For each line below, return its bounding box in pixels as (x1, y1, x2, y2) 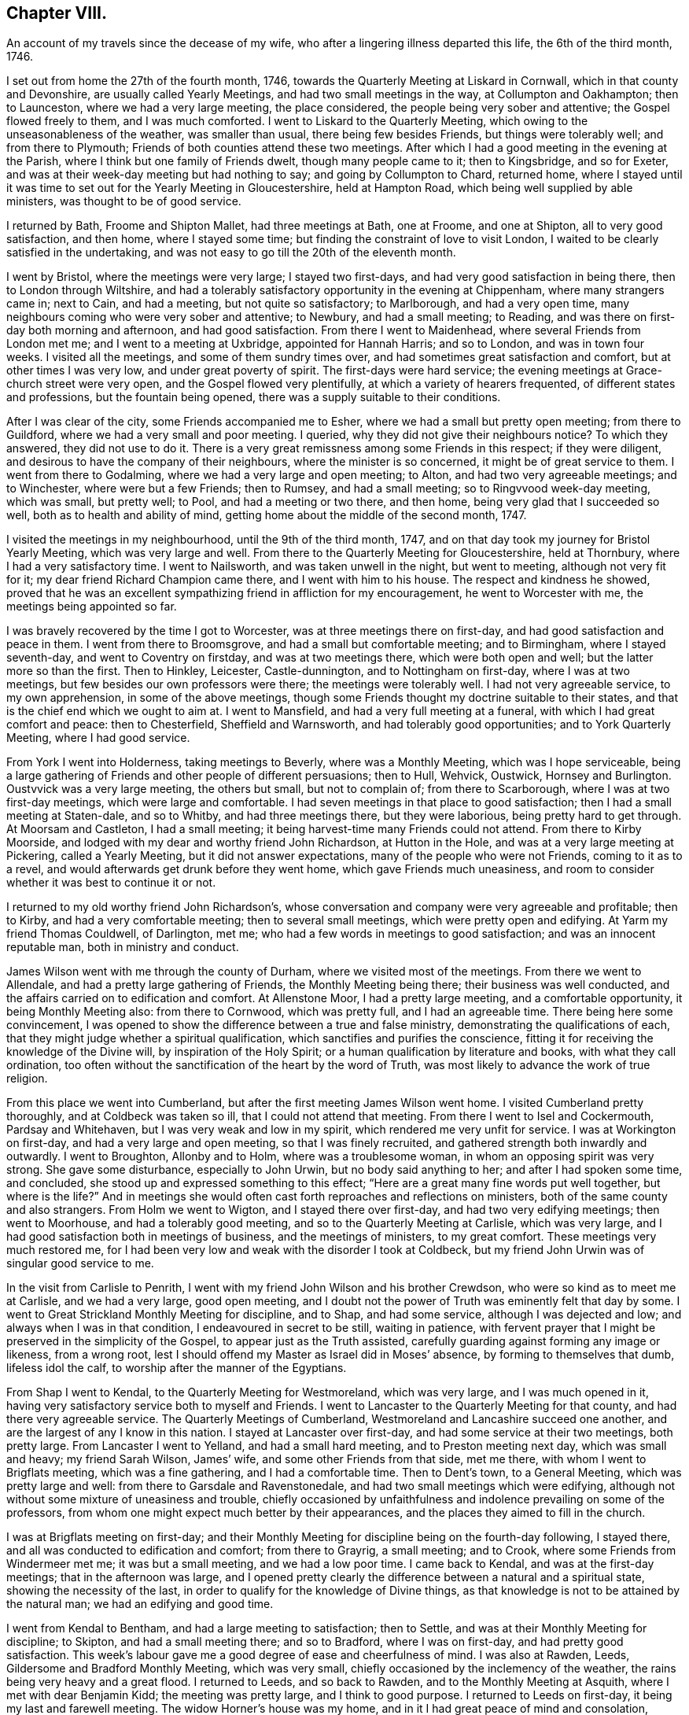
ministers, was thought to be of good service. (6, 194, 241, 208)
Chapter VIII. (6, 3, 107, 23)
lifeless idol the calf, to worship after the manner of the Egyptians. (6, 1361, 347, 1375)
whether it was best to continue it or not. (6, 876, 216, 890)
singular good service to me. (6, 1256, 154, 1271)
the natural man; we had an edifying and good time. (6, 1597, 274, 1611)
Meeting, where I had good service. (6, 731, 190, 745)
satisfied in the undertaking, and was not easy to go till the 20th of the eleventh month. (6, 245, 456, 260)
